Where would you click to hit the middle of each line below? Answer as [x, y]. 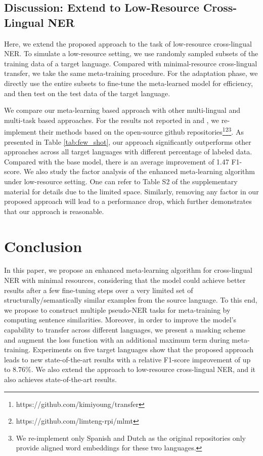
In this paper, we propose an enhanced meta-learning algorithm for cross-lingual [128, 270]
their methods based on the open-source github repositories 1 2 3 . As [141, 131]
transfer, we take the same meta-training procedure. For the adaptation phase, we [131, 73]
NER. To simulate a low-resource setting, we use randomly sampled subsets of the [131, 53]
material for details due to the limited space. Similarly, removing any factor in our [131, 191]
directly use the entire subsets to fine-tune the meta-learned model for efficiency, [128, 83]
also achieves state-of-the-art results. [60, 379]
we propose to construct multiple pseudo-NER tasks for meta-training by [117, 309]
